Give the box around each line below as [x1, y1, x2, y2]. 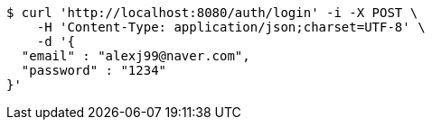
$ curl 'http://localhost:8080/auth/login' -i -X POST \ [6, 5, 418, 20]
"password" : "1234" [21, 63, 167, 77]
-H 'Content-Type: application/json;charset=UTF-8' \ [36, 20, 426, 34]
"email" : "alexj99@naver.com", [21, 49, 250, 63]
